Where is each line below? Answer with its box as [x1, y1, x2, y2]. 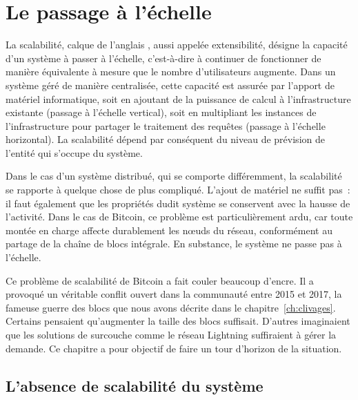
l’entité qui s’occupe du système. [6, 145, 143, 160]
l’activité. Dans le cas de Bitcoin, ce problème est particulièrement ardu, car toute [6, 209, 353, 224]
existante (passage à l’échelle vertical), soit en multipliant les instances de [6, 105, 317, 120]
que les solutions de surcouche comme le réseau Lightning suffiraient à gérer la [6, 327, 337, 341]
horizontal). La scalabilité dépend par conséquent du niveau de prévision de [6, 132, 325, 146]
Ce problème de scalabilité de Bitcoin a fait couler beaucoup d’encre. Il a [6, 273, 314, 287]
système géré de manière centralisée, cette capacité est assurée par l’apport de [6, 77, 335, 92]
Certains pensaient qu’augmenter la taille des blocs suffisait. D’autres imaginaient [6, 314, 350, 328]
